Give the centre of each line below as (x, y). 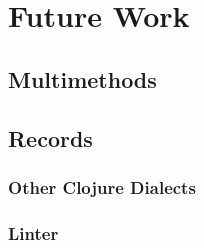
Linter (33, 232)
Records (50, 137)
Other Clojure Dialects (102, 186)
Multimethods (82, 78)
